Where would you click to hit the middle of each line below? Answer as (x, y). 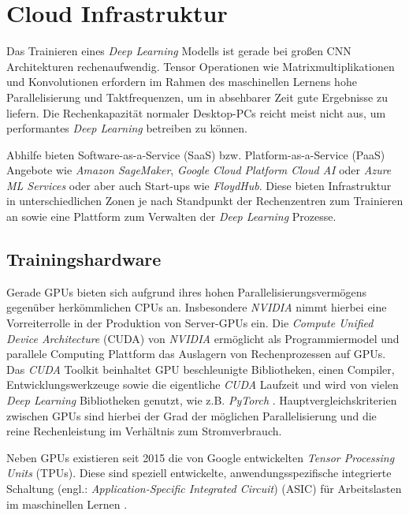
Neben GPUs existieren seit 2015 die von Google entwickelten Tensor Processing (201, 457)
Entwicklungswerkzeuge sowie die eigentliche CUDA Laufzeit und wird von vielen (203, 384)
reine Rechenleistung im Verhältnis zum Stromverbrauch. (144, 431)
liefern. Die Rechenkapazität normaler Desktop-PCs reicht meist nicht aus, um (196, 112)
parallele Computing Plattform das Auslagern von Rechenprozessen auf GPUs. (196, 354)
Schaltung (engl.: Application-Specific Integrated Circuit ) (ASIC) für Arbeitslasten (204, 488)
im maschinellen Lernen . (67, 504)
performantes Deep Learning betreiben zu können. (127, 128)
